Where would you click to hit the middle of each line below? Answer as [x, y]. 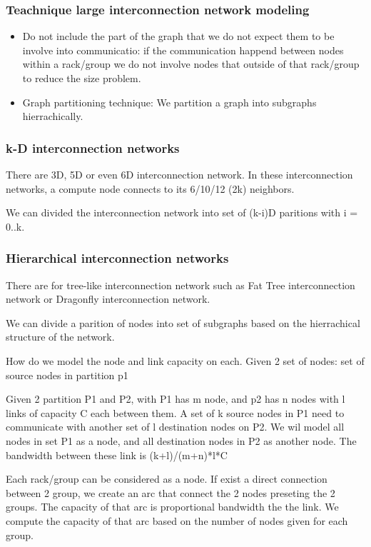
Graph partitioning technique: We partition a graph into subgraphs [169, 102]
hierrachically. [53, 116]
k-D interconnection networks [93, 147]
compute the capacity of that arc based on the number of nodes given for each [177, 520]
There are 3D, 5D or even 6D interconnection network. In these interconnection [179, 174]
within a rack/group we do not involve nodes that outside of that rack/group [191, 64]
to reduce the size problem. [82, 78]
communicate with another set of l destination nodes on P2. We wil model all [175, 427]
